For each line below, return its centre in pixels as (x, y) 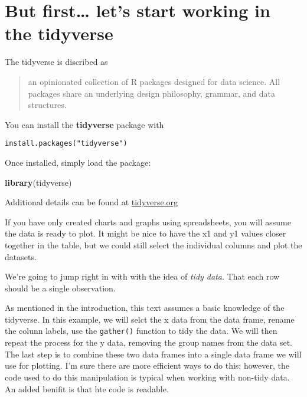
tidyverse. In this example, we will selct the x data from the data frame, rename (150, 319)
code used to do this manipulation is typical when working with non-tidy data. (147, 377)
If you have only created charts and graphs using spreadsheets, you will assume (148, 222)
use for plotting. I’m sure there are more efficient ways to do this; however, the (147, 365)
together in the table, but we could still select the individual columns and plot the (153, 245)
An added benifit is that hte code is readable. (87, 388)
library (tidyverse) (38, 182)
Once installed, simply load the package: (78, 162)
